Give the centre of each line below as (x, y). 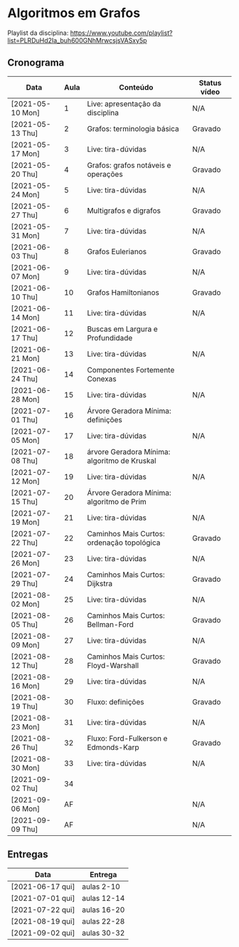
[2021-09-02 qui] (43, 933)
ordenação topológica (124, 543)
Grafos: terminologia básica (133, 128)
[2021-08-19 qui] (43, 921)
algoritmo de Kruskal (122, 461)
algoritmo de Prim (117, 501)
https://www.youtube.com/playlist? (121, 33)
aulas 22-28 (103, 921)
